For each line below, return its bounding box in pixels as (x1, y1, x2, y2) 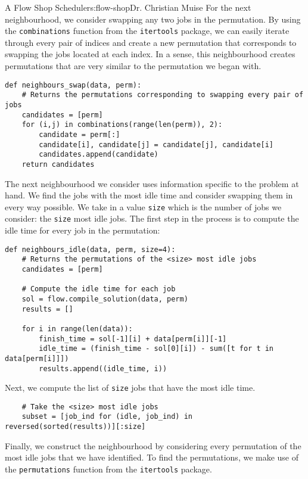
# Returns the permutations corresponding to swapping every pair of (21, 91, 304, 99)
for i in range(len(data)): (21, 324, 133, 333)
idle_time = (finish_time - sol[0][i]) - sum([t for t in (39, 344, 274, 353)
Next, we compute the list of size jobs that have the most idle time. (5, 381, 256, 394)
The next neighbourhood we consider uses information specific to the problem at (5, 177, 299, 189)
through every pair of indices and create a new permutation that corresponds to (5, 36, 297, 48)
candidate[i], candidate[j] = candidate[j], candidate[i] (39, 140, 274, 149)
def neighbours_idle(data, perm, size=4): (5, 245, 176, 254)
